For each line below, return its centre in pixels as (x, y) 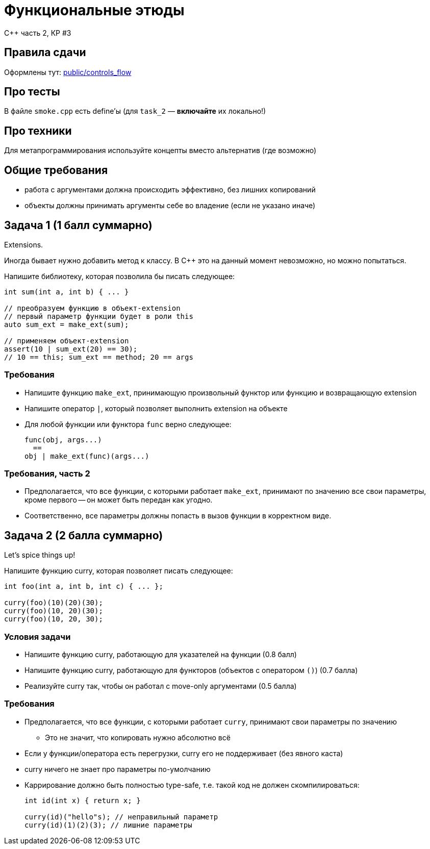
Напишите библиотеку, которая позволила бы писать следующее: (120, 276)
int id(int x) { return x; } (83, 800)
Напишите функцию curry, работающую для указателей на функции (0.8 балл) (161, 655)
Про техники (38, 131)
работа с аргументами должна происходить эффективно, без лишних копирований (170, 190)
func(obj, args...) (63, 440)
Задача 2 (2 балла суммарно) (84, 535)
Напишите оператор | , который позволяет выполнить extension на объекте (156, 408)
